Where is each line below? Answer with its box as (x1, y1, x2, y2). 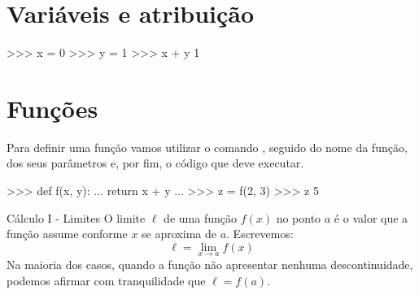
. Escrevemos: (226, 225, 294, 242)
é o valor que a (334, 209, 408, 226)
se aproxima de (142, 225, 216, 242)
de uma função (164, 209, 237, 226)
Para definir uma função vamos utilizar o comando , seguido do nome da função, (7, 138, 408, 155)
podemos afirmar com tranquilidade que (7, 271, 206, 288)
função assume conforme (7, 225, 128, 242)
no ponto (276, 209, 321, 226)
